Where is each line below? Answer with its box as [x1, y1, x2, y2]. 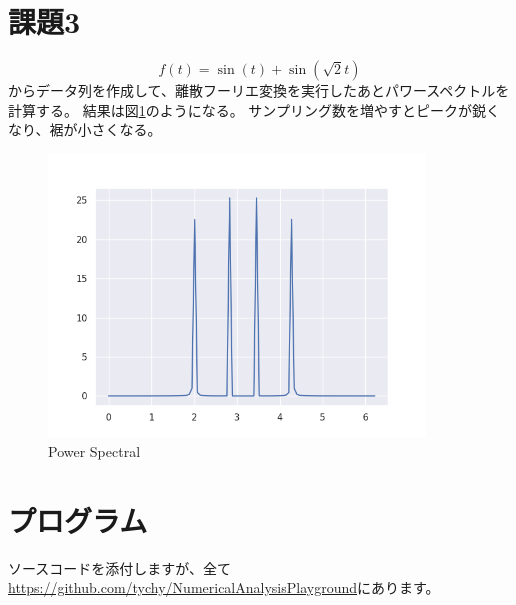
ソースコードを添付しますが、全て [8, 557, 232, 578]
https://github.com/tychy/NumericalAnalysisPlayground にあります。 [8, 577, 440, 598]
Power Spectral [48, 440, 141, 461]
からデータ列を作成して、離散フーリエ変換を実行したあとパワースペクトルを [8, 80, 510, 101]
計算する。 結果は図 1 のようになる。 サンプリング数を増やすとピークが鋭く [8, 99, 500, 120]
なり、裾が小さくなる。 [8, 119, 162, 140]
